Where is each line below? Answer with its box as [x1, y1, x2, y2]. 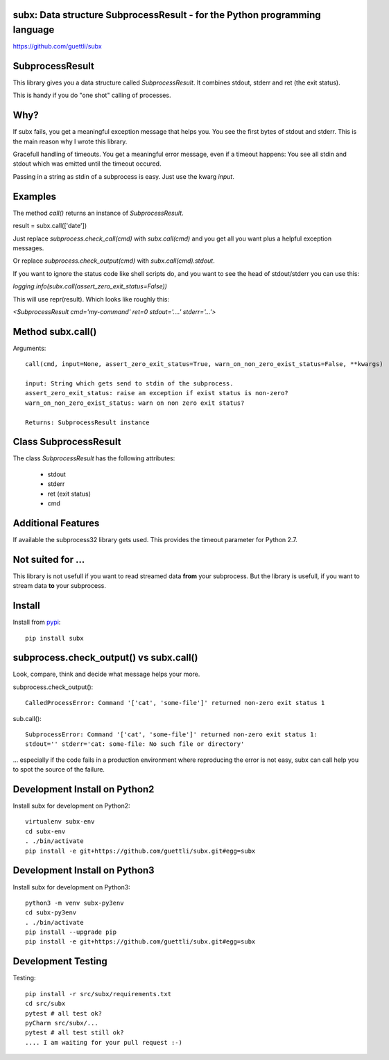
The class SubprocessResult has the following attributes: [12, 454, 175, 462]
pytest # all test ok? [25, 1009, 103, 1017]
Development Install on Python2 [12, 783, 155, 795]
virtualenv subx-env [25, 818, 95, 826]
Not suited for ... [12, 553, 85, 565]
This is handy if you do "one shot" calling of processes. [12, 91, 171, 100]
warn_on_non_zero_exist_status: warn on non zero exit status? [25, 399, 245, 407]
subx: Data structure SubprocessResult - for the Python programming [12, 9, 322, 21]
